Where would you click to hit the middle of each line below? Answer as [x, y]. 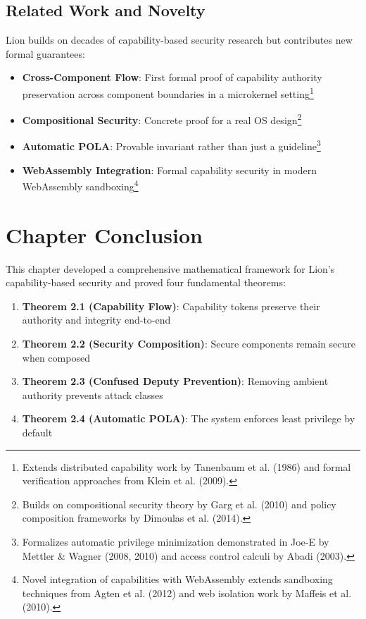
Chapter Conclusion [105, 234]
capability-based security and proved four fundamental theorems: [146, 282]
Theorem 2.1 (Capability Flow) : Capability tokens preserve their [171, 306]
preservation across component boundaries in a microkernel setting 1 [168, 92]
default [37, 433]
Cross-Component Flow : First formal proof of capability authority [172, 77]
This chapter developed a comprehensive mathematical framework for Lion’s [170, 268]
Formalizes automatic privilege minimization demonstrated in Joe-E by [176, 542]
